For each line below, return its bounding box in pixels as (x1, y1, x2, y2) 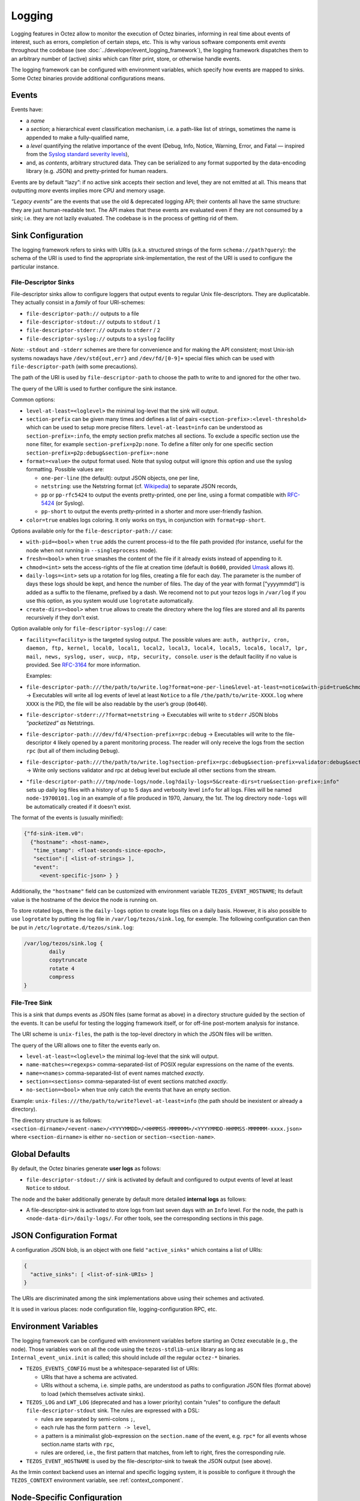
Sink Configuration (11, 230, 83, 240)
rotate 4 (49, 965, 75, 972)
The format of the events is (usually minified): (11, 814, 124, 821)
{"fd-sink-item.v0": (23, 830, 84, 837)
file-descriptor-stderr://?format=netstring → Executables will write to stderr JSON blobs (26, 711, 278, 718)
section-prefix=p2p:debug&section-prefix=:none (26, 449, 169, 456)
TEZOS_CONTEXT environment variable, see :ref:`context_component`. (11, 1477, 184, 1484)
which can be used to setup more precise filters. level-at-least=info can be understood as (26, 424, 263, 431)
